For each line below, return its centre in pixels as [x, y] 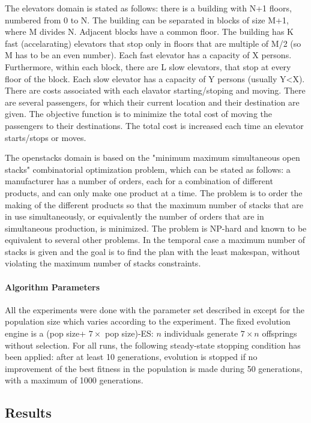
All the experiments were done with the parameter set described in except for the [155, 309]
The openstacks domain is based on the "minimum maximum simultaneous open [152, 157]
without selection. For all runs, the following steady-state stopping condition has [153, 345]
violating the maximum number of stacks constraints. [103, 263]
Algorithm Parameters [53, 286]
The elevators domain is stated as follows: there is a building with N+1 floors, [148, 8]
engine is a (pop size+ [46, 333]
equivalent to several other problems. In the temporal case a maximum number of [155, 240]
